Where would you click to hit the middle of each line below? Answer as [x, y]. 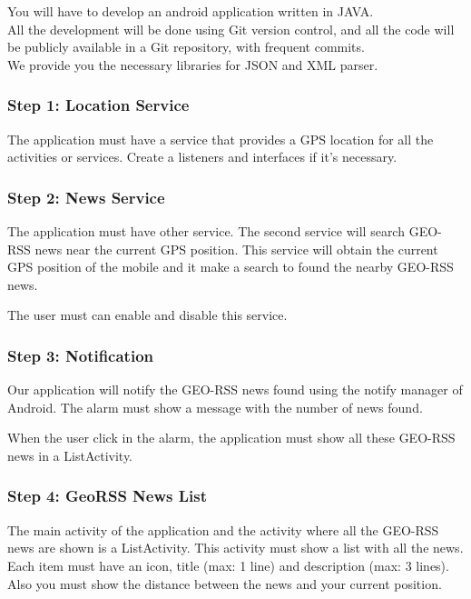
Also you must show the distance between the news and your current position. [225, 583]
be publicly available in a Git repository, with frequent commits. [186, 47]
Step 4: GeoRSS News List [108, 496]
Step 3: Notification [81, 355]
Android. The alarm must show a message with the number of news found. [215, 407]
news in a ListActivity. [70, 455]
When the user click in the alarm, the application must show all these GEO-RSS [231, 438]
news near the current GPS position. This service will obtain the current [236, 249]
